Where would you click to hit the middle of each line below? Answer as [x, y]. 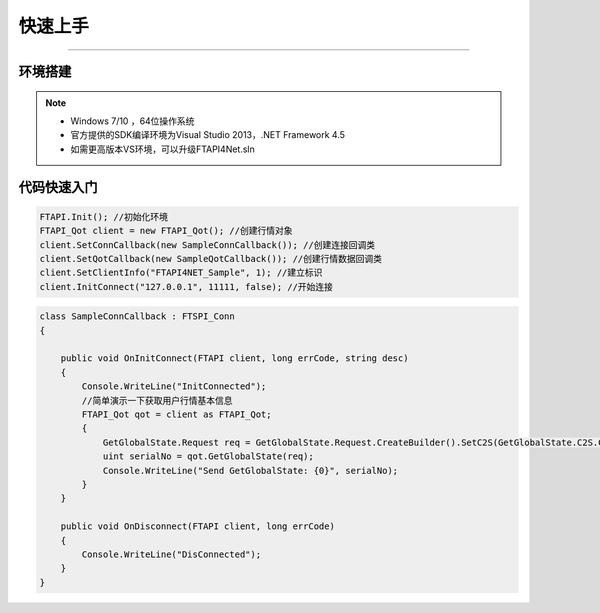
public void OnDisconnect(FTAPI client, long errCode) [197, 526]
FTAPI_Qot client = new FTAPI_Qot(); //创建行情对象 [166, 231]
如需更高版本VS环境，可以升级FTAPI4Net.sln [162, 149]
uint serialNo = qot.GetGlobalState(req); [208, 456]
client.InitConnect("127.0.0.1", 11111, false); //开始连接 [186, 286]
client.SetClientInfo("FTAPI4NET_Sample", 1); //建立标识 [181, 273]
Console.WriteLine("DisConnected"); [171, 554]
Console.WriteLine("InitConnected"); [174, 386]
